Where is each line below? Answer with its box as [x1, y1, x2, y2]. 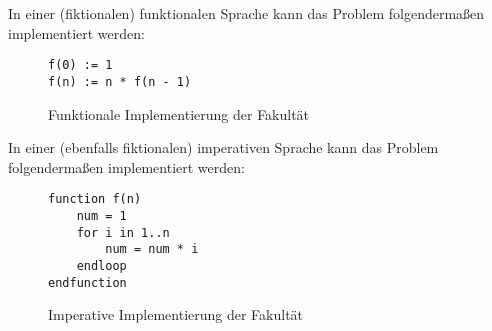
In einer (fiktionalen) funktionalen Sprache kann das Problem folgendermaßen [8, 3, 485, 23]
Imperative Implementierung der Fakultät [48, 304, 304, 325]
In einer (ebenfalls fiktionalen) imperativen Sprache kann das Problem [8, 137, 439, 158]
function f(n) [48, 192, 142, 207]
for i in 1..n [76, 225, 170, 240]
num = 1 [76, 208, 127, 223]
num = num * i [105, 242, 199, 257]
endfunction [48, 275, 127, 290]
